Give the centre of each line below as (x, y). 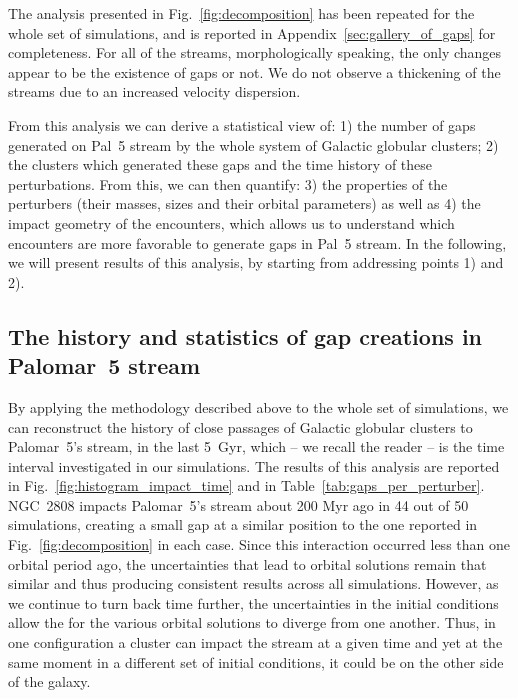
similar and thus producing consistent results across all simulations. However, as (253, 583)
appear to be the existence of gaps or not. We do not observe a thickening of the (254, 71)
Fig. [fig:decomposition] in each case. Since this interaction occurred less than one (259, 544)
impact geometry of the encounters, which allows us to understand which (231, 222)
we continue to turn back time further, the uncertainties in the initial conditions (253, 602)
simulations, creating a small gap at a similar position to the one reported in (243, 524)
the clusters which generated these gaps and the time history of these (220, 164)
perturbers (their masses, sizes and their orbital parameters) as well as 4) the (244, 203)
